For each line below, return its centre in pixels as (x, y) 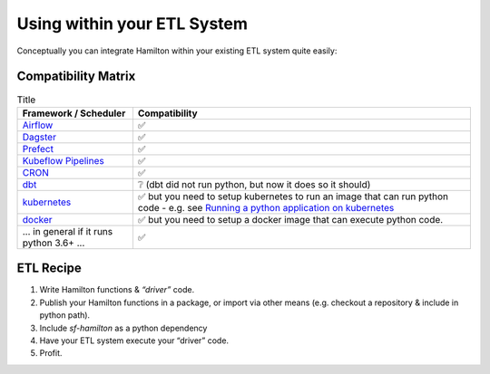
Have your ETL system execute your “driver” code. (134, 340)
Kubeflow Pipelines (63, 160)
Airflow (38, 125)
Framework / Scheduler (74, 113)
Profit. (51, 353)
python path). (65, 315)
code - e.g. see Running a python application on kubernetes (266, 207)
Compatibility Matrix (76, 77)
